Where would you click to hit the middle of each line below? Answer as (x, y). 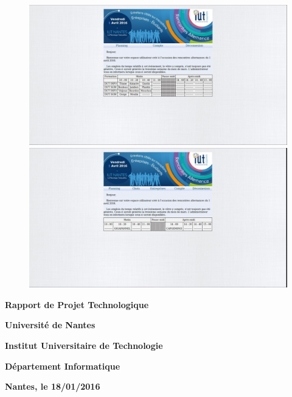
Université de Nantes (50, 325)
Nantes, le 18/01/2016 (53, 386)
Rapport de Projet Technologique (77, 304)
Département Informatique (63, 366)
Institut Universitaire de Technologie (84, 345)
